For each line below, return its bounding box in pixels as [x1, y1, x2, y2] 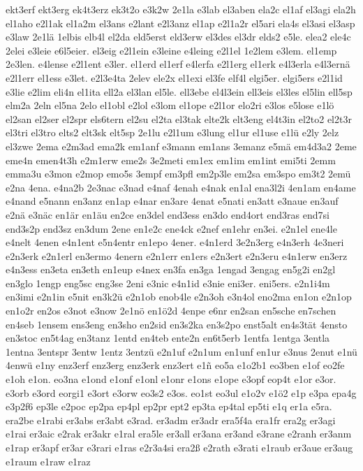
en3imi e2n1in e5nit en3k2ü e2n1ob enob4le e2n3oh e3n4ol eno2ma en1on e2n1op [6, 289, 352, 304]
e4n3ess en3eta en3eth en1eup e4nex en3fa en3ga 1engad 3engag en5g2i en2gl [6, 262, 336, 277]
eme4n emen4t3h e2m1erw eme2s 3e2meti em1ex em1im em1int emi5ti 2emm [6, 152, 336, 167]
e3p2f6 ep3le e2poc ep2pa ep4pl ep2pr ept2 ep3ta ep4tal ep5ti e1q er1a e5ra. [6, 399, 332, 414]
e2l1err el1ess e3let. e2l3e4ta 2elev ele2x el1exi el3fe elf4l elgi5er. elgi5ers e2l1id [6, 70, 343, 85]
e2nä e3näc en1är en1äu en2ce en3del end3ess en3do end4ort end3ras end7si [6, 207, 329, 222]
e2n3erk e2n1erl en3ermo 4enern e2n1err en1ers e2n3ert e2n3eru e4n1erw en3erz [6, 248, 348, 263]
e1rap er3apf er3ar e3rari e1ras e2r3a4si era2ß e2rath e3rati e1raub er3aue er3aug [6, 440, 353, 454]
